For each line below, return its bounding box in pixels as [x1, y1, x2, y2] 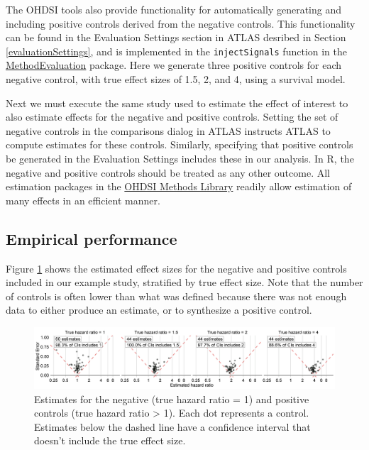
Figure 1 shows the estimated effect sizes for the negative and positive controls [6, 260, 347, 275]
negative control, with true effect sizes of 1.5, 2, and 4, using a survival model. [6, 72, 346, 87]
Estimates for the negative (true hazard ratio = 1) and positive [34, 391, 309, 406]
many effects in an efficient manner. [6, 192, 160, 207]
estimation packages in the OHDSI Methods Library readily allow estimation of [6, 179, 352, 194]
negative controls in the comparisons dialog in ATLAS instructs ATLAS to [6, 123, 331, 138]
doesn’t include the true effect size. [34, 433, 186, 448]
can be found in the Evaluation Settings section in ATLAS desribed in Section [6, 30, 346, 45]
